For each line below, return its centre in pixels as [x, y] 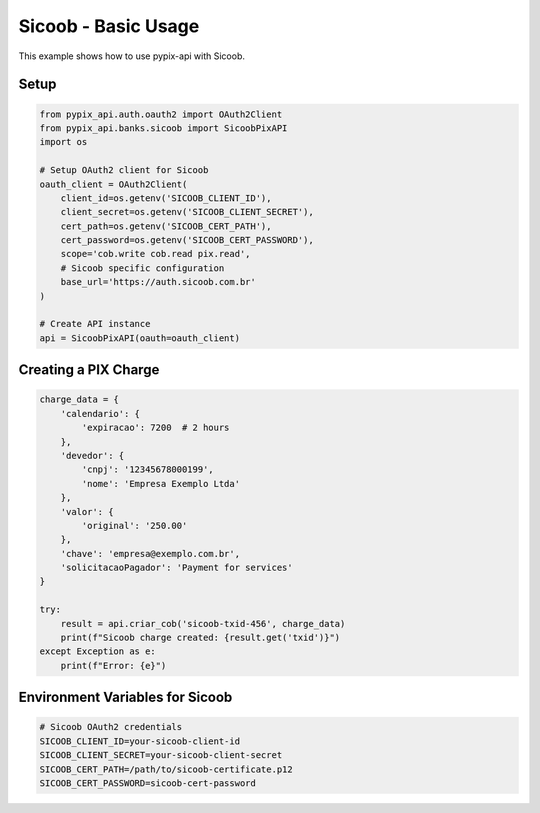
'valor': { [87, 511]
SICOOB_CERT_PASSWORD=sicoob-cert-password [148, 783]
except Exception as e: [98, 651]
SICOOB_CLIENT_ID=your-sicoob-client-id [139, 741]
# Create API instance [95, 324]
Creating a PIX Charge [89, 370]
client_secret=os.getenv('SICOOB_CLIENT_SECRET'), [187, 212]
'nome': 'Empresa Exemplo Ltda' [160, 483]
